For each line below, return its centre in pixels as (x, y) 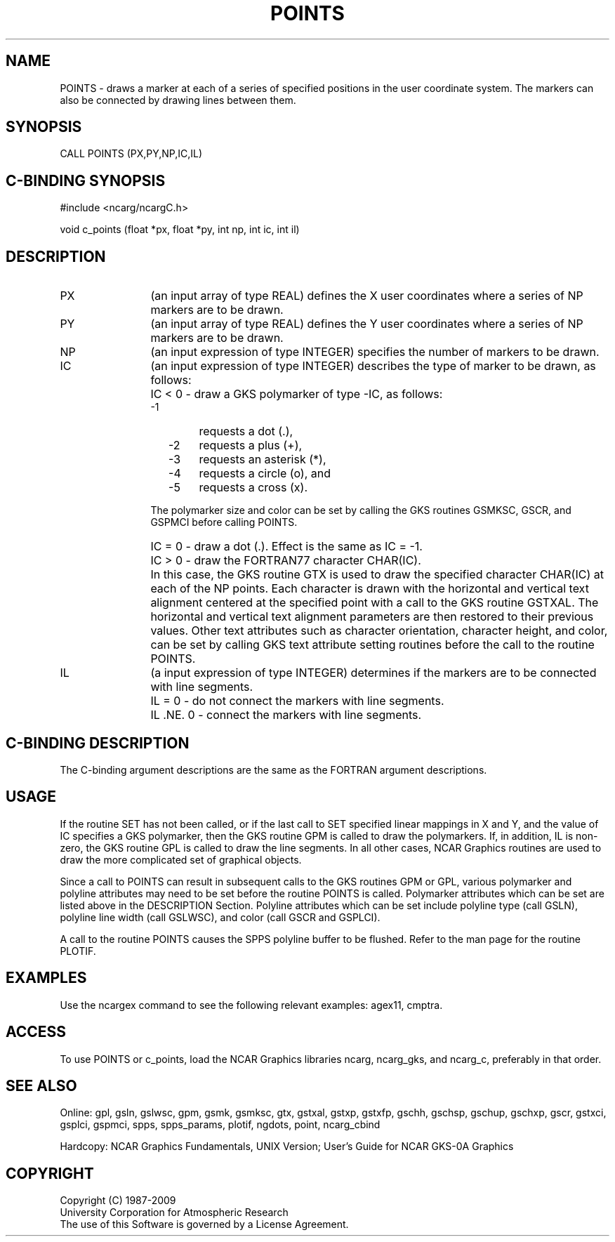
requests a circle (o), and (265, 474)
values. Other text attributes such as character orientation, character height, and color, (379, 631)
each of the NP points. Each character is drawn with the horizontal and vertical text (370, 589)
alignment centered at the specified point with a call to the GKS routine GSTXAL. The (375, 603)
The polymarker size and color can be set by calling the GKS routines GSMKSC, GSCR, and (361, 510)
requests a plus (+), (251, 445)
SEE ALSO (41, 1085)
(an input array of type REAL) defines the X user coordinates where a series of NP (367, 296)
